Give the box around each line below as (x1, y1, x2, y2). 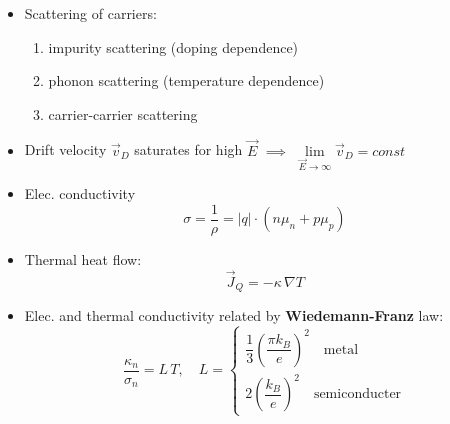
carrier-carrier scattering (48, 103, 198, 124)
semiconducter (313, 387, 402, 402)
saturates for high (134, 139, 243, 160)
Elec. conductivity (24, 183, 136, 204)
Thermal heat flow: (24, 249, 142, 270)
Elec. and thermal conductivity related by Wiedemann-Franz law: (24, 305, 444, 326)
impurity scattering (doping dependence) (48, 36, 299, 57)
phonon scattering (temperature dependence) (48, 70, 325, 91)
